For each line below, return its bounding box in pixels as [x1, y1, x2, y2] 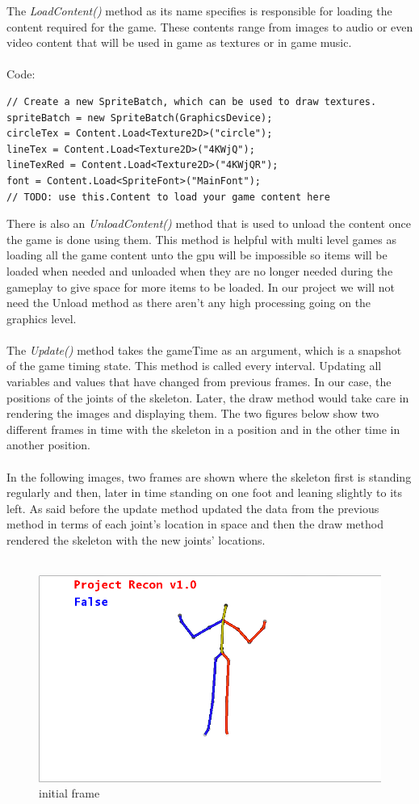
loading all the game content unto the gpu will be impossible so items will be [6, 246, 388, 263]
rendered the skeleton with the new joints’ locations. [6, 532, 266, 548]
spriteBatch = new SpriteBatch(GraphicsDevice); [6, 112, 273, 124]
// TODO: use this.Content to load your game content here [6, 191, 330, 203]
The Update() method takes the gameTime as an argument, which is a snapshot [6, 341, 402, 358]
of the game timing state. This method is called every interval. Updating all [6, 357, 382, 374]
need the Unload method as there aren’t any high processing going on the [6, 294, 371, 311]
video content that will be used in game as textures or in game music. [6, 34, 352, 51]
